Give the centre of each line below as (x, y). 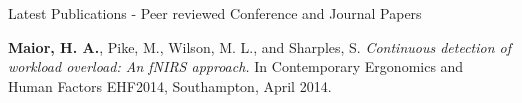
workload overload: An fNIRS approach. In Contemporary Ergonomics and (236, 66)
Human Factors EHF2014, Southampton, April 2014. (170, 85)
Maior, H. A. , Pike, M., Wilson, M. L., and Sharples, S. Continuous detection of (260, 46)
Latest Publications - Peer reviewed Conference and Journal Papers (215, 13)
